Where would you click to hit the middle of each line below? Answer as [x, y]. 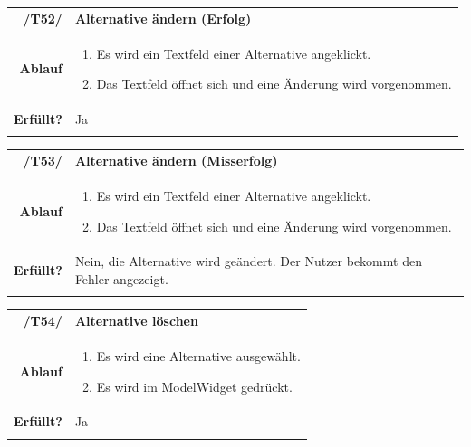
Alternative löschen [136, 321]
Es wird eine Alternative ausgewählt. [198, 355]
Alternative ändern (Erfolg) [163, 18]
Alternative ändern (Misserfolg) [176, 161]
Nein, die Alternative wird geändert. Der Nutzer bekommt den [248, 261]
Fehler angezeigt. [121, 279]
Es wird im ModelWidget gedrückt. [194, 386]
